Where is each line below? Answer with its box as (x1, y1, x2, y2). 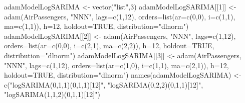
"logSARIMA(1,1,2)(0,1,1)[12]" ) (4, 89, 100, 100)
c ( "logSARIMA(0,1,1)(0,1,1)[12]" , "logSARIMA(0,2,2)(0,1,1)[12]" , (4, 79, 203, 90)
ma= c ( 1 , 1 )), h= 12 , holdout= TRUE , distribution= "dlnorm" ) (4, 21, 189, 31)
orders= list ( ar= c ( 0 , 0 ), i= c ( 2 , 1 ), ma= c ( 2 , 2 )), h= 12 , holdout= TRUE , (4, 40, 214, 51)
